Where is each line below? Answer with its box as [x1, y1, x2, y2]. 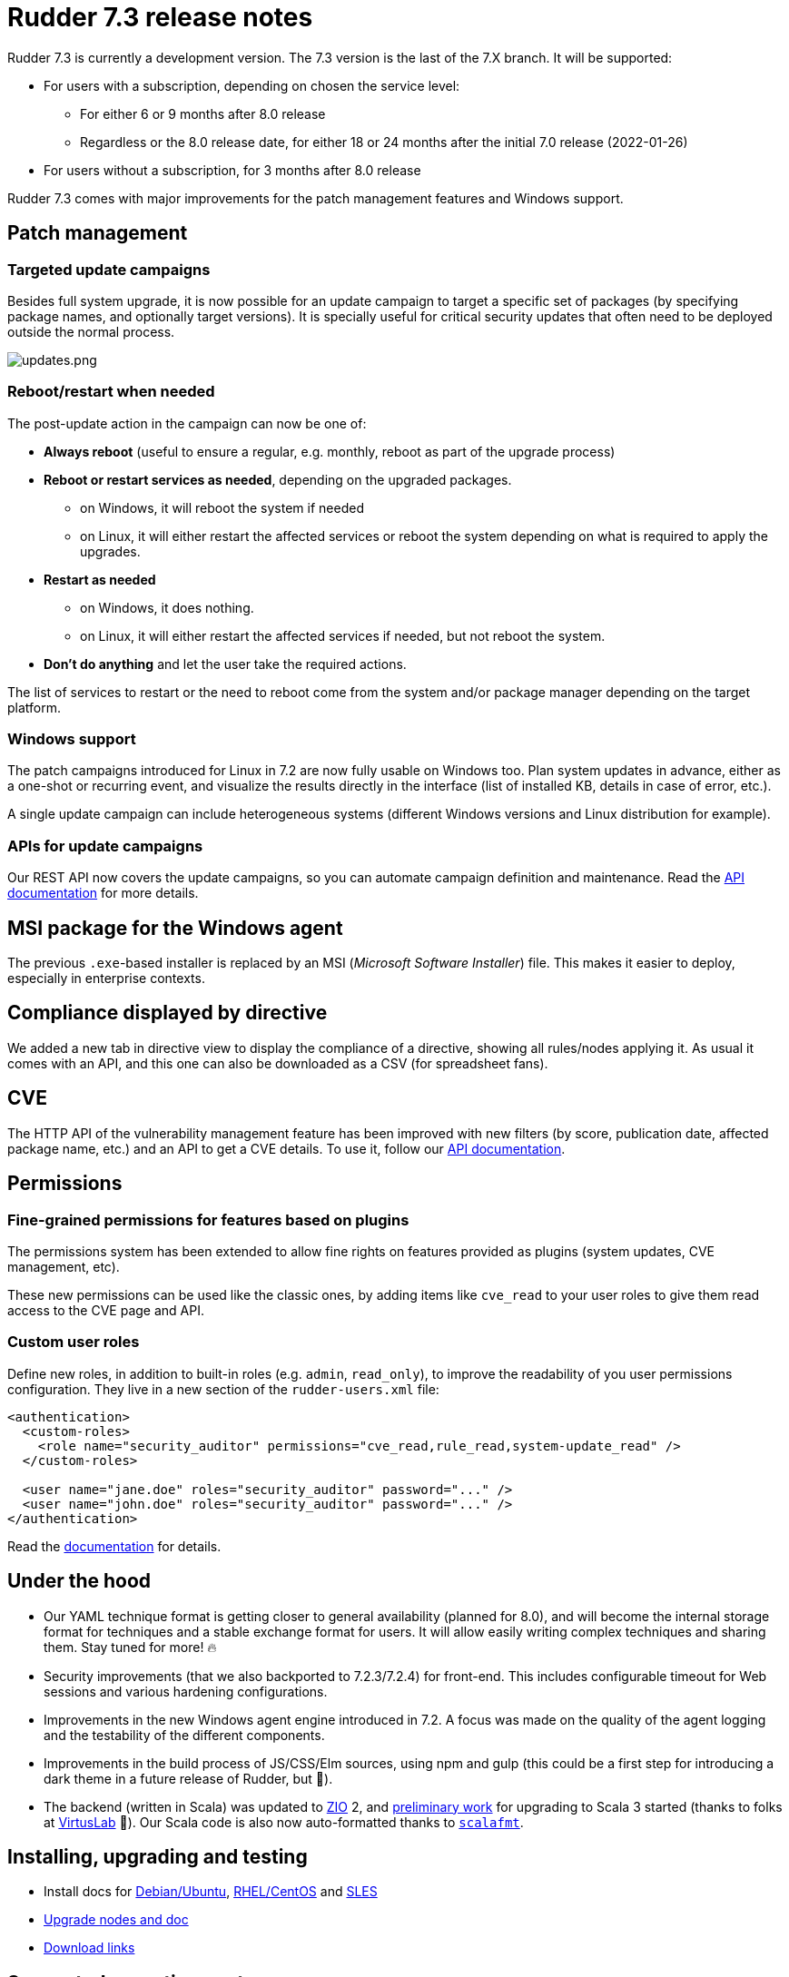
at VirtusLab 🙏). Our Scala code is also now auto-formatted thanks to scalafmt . [44, 1814, 524, 1830]
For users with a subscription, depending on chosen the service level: [44, 77, 460, 93]
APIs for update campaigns [7, 836, 203, 855]
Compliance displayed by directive [7, 1001, 328, 1025]
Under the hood [7, 1569, 152, 1593]
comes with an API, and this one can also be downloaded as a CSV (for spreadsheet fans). [7, 1055, 548, 1071]
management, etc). [7, 1258, 120, 1274]
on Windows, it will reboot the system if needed [80, 499, 364, 516]
